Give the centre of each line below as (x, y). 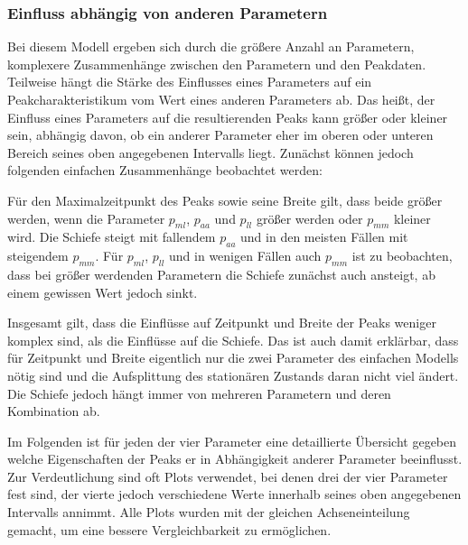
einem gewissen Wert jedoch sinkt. (103, 292)
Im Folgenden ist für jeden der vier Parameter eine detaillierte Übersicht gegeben (232, 441)
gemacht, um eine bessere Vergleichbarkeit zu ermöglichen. (169, 529)
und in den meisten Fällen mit (324, 237)
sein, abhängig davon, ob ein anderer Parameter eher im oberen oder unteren (220, 135)
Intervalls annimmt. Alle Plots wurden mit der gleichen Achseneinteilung (209, 512)
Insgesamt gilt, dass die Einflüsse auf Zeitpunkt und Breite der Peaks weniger (222, 323)
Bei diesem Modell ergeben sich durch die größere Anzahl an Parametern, (211, 46)
